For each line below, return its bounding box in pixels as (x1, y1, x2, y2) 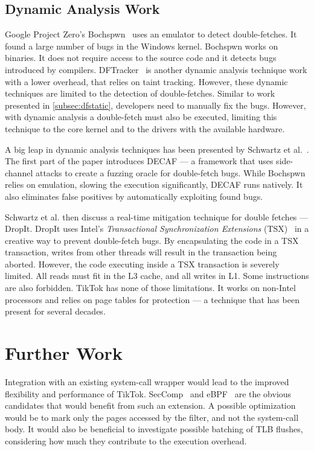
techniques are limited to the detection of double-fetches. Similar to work (5, 87, 275, 100)
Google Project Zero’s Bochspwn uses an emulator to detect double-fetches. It (5, 28, 297, 40)
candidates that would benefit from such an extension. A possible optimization (5, 399, 296, 412)
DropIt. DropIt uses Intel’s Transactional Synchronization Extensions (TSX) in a (5, 222, 309, 235)
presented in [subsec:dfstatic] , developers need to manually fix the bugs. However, (5, 98, 306, 111)
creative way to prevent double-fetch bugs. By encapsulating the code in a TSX (5, 234, 299, 246)
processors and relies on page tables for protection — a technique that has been (5, 293, 300, 305)
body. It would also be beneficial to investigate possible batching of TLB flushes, (5, 423, 303, 435)
